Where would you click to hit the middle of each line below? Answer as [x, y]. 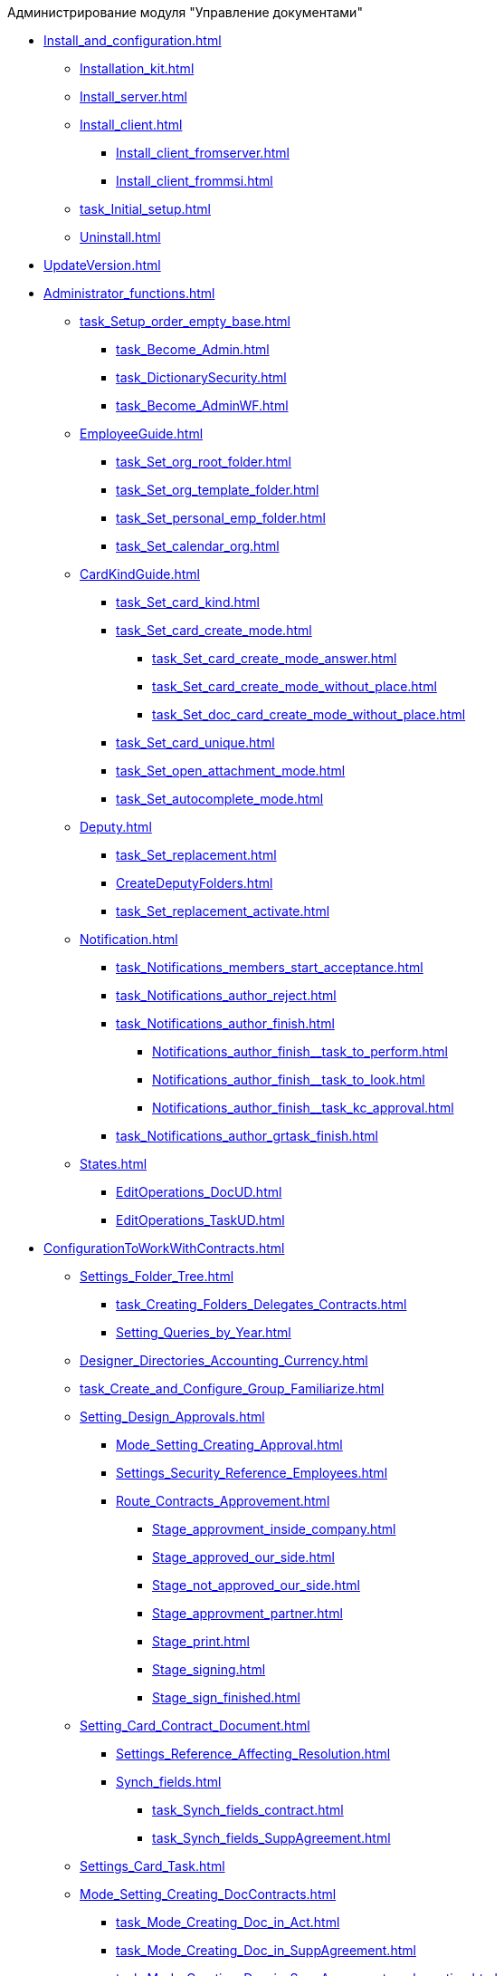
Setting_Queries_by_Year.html [204, 1332]
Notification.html [129, 939]
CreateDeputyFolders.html [195, 883]
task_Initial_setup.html [145, 209]
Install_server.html [133, 96]
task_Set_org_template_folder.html [218, 490]
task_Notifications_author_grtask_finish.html [247, 1136]
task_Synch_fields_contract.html [248, 1810]
